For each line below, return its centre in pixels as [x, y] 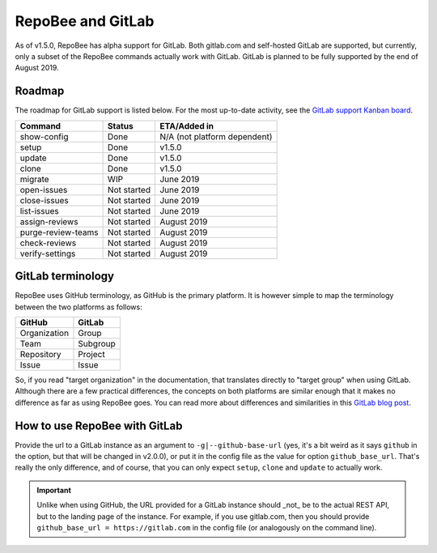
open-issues [44, 189]
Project [91, 354]
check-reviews [48, 243]
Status [120, 125]
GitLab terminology [65, 276]
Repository [40, 354]
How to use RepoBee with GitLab [99, 425]
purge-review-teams [59, 232]
